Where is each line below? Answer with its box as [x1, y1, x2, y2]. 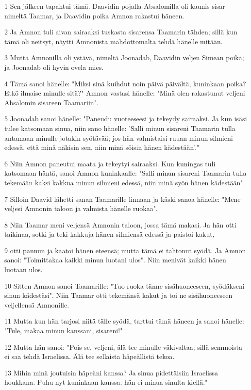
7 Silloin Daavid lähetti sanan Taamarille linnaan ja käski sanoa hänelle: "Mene [4, 194, 241, 204]
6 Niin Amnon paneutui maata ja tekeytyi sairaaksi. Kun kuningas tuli [4, 158, 216, 168]
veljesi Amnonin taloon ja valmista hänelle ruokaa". [4, 203, 158, 213]
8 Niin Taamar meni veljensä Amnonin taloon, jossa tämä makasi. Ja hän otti [4, 219, 236, 229]
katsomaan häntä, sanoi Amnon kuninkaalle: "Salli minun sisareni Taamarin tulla [4, 168, 247, 178]
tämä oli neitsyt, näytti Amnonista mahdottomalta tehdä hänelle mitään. [4, 36, 223, 46]
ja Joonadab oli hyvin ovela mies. [4, 62, 104, 72]
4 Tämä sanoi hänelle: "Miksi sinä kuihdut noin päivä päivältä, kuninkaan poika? [4, 78, 246, 88]
